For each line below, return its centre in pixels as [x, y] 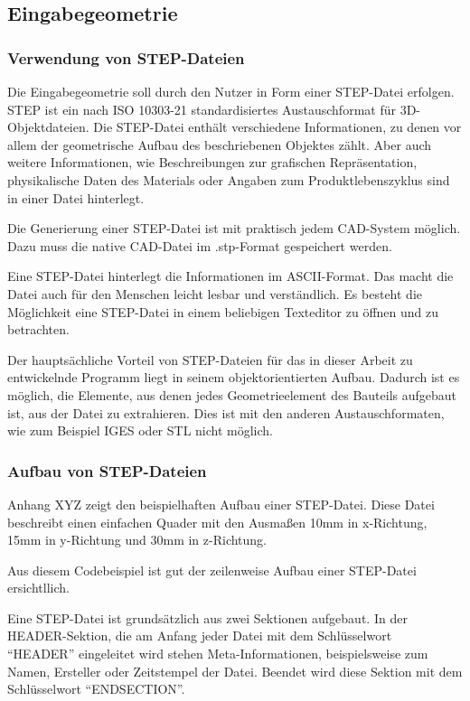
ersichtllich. [38, 588]
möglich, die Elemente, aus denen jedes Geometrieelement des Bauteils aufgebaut [232, 394]
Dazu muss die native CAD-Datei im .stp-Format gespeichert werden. [200, 245]
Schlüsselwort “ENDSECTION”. [96, 689]
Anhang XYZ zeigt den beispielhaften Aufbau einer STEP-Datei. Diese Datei [221, 504]
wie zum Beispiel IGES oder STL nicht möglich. [140, 430]
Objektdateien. [48, 127]
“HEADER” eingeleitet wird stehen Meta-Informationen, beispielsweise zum [218, 654]
